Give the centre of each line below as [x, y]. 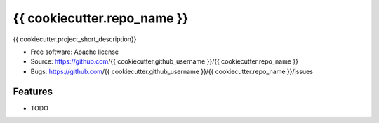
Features [33, 91]
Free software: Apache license [75, 52]
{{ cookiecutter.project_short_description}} [75, 39]
